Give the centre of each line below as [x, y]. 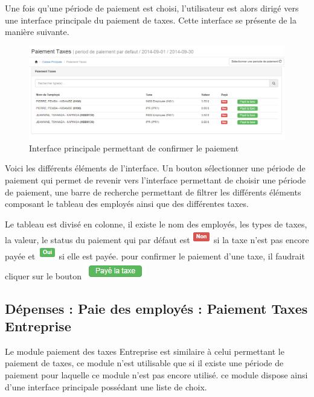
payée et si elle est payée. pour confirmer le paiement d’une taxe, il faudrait [155, 256]
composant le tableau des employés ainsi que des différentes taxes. [127, 204]
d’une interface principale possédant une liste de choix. [106, 386]
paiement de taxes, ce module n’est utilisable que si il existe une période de [144, 363]
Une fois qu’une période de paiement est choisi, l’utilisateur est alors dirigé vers [152, 8]
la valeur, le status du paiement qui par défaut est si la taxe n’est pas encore [157, 240]
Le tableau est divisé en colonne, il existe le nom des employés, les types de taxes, [156, 224]
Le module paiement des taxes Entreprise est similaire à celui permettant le [145, 351]
